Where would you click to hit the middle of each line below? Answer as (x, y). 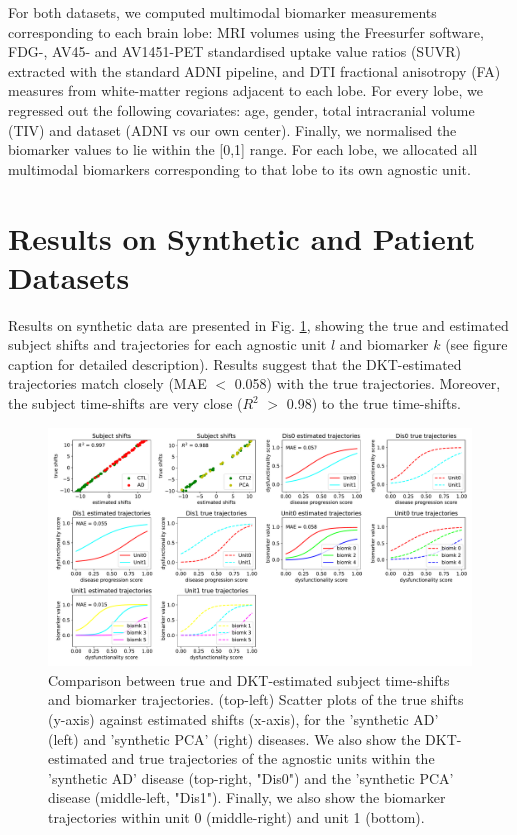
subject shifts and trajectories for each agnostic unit (167, 344)
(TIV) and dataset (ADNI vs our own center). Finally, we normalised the (232, 129)
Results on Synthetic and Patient (242, 237)
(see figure (476, 344)
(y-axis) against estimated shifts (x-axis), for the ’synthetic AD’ (243, 718)
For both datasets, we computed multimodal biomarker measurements (222, 12)
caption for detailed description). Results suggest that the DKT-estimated (235, 363)
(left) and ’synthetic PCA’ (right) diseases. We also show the (234, 738)
